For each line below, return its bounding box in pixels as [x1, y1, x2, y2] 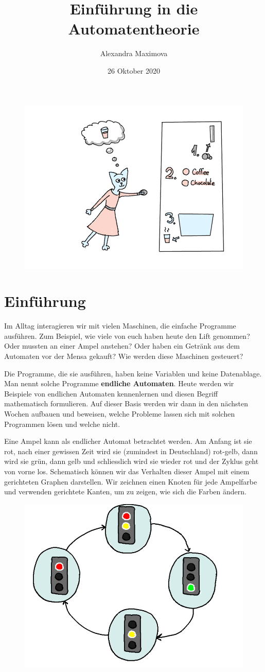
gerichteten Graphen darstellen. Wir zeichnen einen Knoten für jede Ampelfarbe [4, 476, 257, 487]
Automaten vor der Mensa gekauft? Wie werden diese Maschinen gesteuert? [4, 351, 243, 361]
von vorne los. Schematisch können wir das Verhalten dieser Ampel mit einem [4, 466, 250, 476]
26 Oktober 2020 [108, 65, 160, 76]
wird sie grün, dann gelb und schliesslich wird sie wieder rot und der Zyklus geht [4, 456, 259, 467]
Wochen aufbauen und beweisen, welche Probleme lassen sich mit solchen [4, 408, 235, 419]
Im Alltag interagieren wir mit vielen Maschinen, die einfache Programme [4, 320, 236, 331]
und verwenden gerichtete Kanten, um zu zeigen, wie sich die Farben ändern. [4, 486, 246, 497]
